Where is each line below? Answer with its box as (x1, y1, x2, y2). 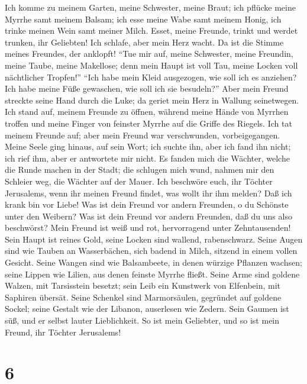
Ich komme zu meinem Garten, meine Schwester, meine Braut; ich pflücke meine (5, 1, 296, 13)
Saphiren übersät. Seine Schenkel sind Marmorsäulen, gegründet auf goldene (5, 291, 282, 303)
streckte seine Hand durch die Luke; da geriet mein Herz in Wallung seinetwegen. (5, 93, 299, 106)
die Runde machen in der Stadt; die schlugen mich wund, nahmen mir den (5, 163, 274, 176)
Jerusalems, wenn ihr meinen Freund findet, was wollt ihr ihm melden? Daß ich (5, 186, 292, 199)
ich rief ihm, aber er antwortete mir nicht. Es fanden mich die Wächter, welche (5, 151, 290, 164)
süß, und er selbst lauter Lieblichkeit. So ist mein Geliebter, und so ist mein (5, 314, 280, 327)
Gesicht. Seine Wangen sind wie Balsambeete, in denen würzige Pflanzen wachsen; (5, 256, 302, 269)
